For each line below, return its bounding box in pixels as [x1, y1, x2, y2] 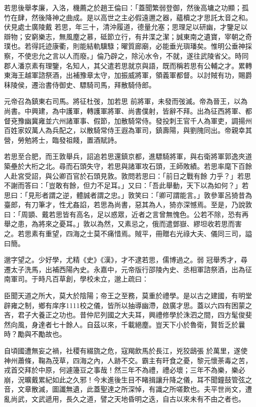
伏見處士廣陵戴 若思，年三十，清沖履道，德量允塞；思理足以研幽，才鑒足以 [4, 22, 248, 32]
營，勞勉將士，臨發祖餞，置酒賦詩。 [4, 134, 121, 145]
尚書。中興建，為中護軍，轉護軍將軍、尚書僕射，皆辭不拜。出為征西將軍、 [4, 105, 245, 116]
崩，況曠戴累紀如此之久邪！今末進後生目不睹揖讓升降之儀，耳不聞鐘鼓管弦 [4, 374, 245, 384]
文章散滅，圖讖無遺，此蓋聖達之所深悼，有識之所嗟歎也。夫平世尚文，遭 [17, 384, 252, 394]
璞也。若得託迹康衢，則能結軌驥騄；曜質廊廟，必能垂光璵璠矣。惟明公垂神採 [4, 41, 252, 51]
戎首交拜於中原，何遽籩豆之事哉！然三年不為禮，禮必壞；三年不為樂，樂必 [4, 365, 245, 375]
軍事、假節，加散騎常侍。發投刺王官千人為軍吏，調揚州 [72, 115, 252, 125]
